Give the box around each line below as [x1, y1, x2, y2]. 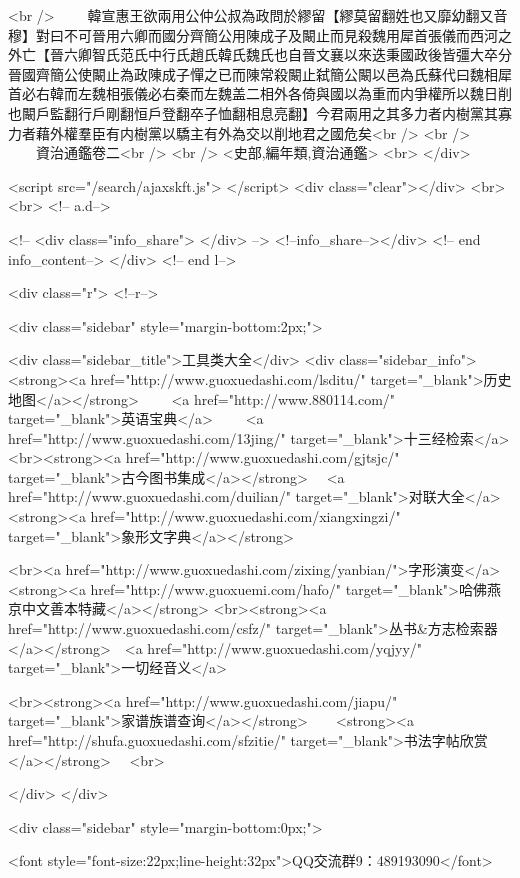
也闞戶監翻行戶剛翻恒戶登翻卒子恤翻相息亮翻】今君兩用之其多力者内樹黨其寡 [8, 102, 512, 123]
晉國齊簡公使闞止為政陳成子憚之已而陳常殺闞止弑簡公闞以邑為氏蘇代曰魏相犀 [8, 63, 512, 84]
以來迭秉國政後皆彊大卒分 [343, 44, 512, 65]
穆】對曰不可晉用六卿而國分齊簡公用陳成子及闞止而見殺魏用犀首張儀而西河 [8, 24, 498, 45]
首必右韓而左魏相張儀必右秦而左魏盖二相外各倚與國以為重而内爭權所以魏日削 [8, 83, 512, 104]
